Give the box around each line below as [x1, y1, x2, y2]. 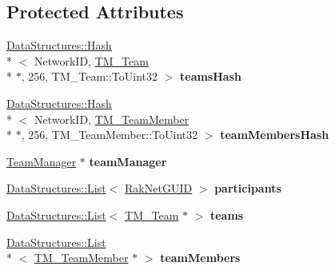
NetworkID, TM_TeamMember [34, 110, 189, 127]
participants [214, 180, 281, 197]
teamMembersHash [220, 126, 329, 143]
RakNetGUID [125, 180, 193, 197]
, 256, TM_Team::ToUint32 [21, 68, 158, 85]
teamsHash [180, 68, 241, 85]
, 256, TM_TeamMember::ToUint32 [21, 126, 198, 143]
